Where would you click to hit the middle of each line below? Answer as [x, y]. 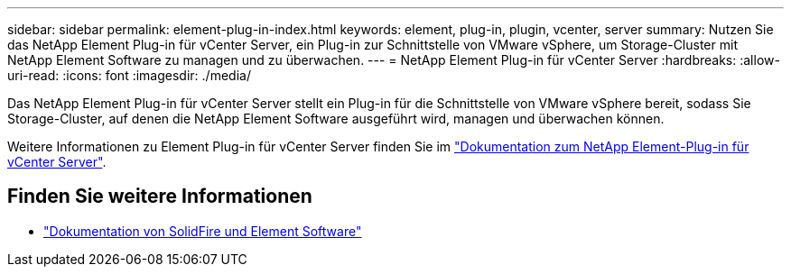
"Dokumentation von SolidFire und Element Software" [203, 231]
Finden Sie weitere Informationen [160, 196]
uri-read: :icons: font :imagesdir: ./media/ [129, 75]
